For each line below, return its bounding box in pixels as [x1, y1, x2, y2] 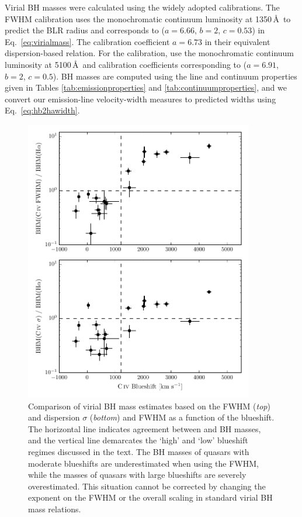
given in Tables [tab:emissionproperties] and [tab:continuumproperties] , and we [5, 81, 287, 94]
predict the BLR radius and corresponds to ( [5, 24, 165, 36]
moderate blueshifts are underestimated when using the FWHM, [28, 457, 259, 469]
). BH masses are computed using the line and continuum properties [53, 70, 297, 82]
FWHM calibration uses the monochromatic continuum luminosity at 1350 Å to [5, 12, 291, 25]
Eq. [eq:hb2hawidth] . [5, 104, 80, 116]
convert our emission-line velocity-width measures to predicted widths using [5, 92, 276, 105]
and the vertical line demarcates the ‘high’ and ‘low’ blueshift [28, 434, 248, 446]
